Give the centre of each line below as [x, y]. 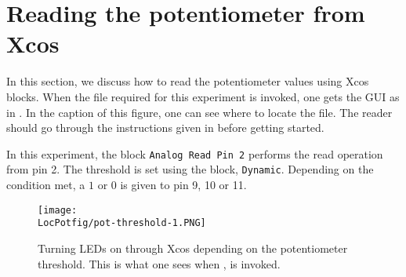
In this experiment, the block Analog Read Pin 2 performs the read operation [195, 153]
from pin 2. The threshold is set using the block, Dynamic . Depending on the [190, 169]
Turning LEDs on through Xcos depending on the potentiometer [193, 248]
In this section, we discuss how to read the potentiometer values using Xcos [188, 81]
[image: [58, 210]
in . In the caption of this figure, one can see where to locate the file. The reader [199, 112]
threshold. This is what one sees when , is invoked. [159, 263]
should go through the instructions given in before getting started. [165, 128]
